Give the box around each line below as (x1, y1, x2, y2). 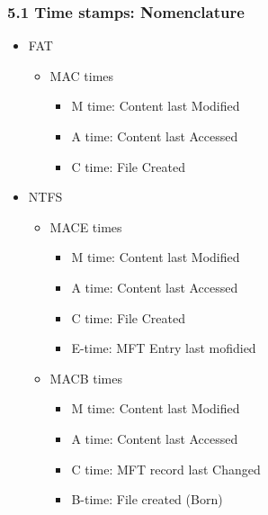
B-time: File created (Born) (71, 490, 223, 509)
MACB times (49, 368, 122, 387)
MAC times (49, 66, 114, 85)
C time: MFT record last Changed (71, 459, 261, 478)
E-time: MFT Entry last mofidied (71, 339, 256, 357)
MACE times (49, 217, 122, 236)
